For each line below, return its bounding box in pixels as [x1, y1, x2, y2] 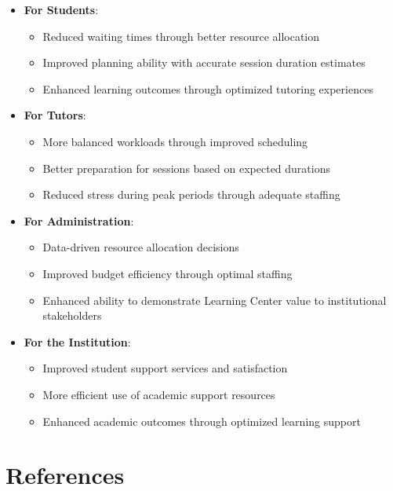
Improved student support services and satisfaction [42, 360, 288, 376]
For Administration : [24, 212, 134, 229]
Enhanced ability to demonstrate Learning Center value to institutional [42, 291, 387, 308]
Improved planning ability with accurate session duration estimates [42, 54, 366, 71]
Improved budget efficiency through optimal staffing [42, 265, 293, 281]
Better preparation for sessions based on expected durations [42, 159, 331, 176]
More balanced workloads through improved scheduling [42, 133, 308, 149]
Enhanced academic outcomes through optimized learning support [42, 412, 361, 429]
